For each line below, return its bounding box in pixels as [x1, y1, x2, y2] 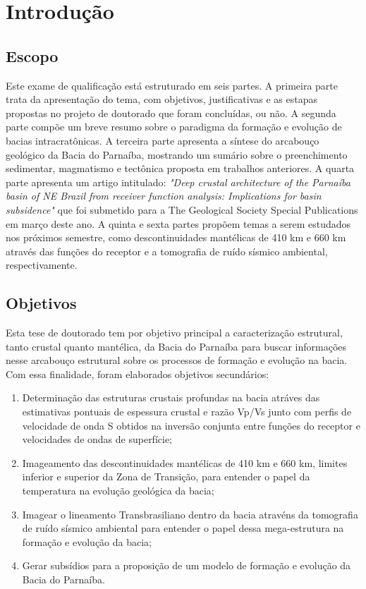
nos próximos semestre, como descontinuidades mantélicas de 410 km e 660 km [6, 230, 346, 245]
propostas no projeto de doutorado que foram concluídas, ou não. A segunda [6, 105, 336, 120]
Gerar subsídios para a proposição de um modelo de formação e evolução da [22, 558, 351, 573]
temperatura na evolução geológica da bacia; [22, 483, 214, 498]
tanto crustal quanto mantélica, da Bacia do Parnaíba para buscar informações [6, 339, 347, 353]
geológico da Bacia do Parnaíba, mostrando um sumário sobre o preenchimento [6, 147, 348, 162]
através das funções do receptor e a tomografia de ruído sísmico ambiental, [6, 243, 328, 258]
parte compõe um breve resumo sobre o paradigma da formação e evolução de [6, 119, 342, 134]
